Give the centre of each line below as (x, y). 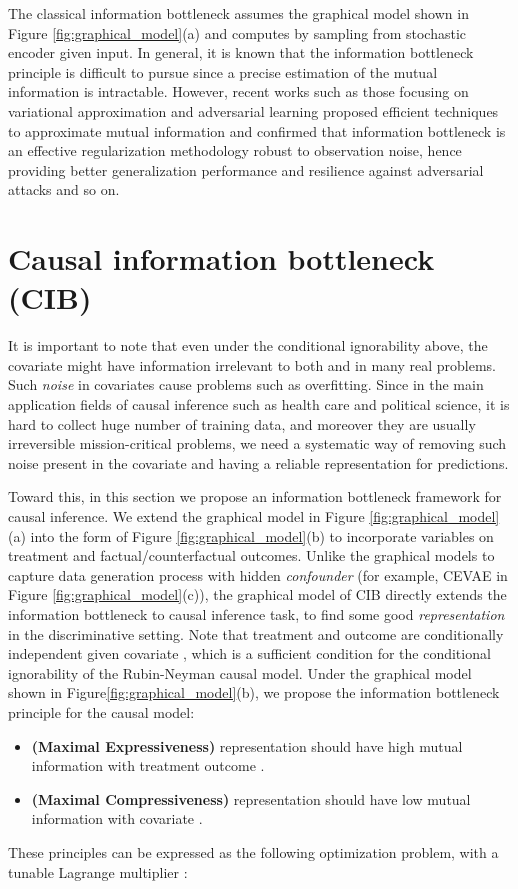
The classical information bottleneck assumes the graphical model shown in (238, 13)
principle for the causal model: (101, 711)
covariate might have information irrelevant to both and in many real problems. (252, 364)
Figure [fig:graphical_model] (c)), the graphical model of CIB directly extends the (257, 594)
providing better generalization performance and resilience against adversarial (246, 169)
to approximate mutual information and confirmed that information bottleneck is (257, 130)
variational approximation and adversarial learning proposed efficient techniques (253, 110)
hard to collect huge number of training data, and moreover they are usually (242, 423)
